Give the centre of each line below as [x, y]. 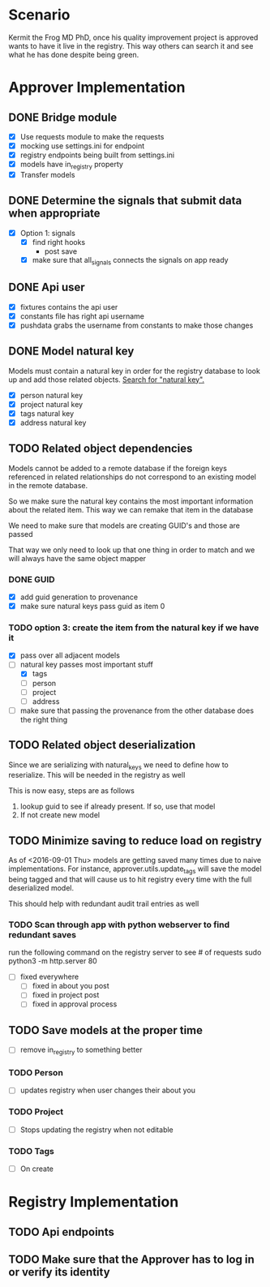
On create [37, 1169]
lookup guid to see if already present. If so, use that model [118, 807]
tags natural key [47, 413]
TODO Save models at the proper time [105, 1030]
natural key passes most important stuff [87, 665]
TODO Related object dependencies [101, 449]
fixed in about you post [71, 986]
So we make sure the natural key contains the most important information [131, 501]
